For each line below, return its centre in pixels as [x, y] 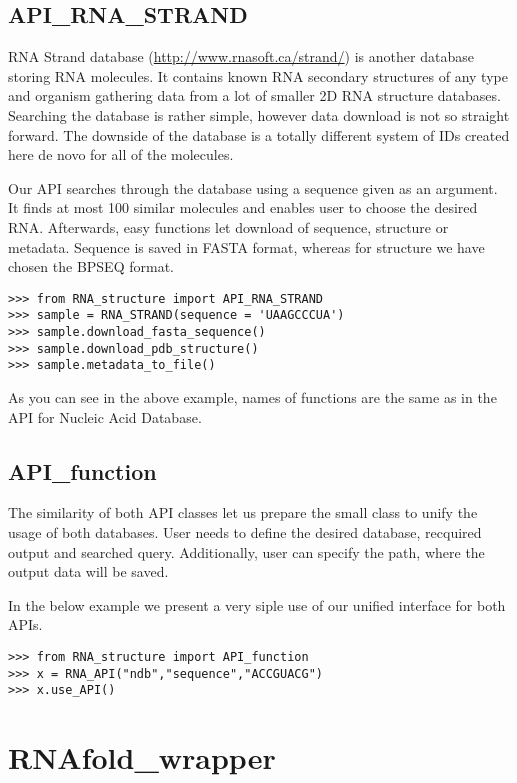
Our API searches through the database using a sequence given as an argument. [253, 187]
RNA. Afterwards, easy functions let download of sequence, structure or [228, 226]
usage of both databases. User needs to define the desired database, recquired [245, 532]
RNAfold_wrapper [142, 757]
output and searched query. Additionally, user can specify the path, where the [246, 551]
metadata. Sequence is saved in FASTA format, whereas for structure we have [246, 246]
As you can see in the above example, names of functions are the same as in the [252, 397]
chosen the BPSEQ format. [91, 266]
